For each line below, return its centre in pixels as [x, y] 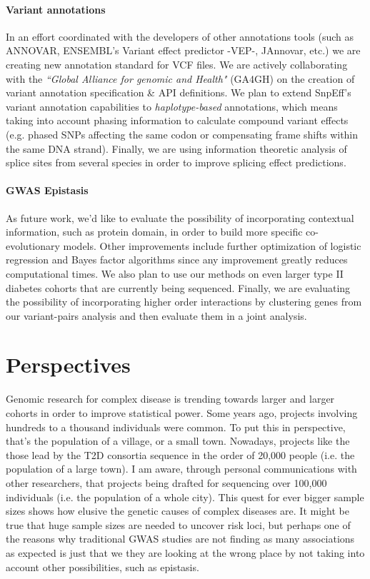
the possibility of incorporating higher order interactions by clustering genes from [184, 302]
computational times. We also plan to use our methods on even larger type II [175, 273]
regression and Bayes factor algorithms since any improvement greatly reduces [177, 260]
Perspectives [68, 364]
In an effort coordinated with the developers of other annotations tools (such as [180, 36]
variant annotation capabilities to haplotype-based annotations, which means [172, 106]
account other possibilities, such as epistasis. [102, 567]
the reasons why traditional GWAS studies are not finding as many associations [180, 539]
